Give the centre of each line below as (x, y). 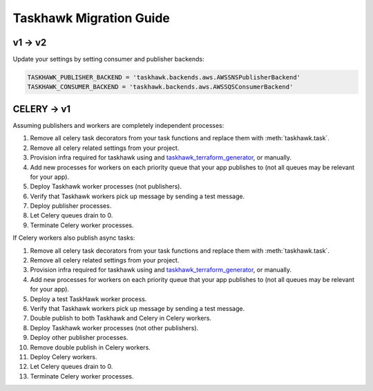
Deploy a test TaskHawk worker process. (88, 299)
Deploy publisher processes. (71, 206)
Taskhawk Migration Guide (92, 18)
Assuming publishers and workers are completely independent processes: (118, 125)
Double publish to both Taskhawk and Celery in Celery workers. (121, 318)
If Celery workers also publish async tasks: (74, 238)
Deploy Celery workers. (64, 356)
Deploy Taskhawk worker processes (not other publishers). (114, 327)
